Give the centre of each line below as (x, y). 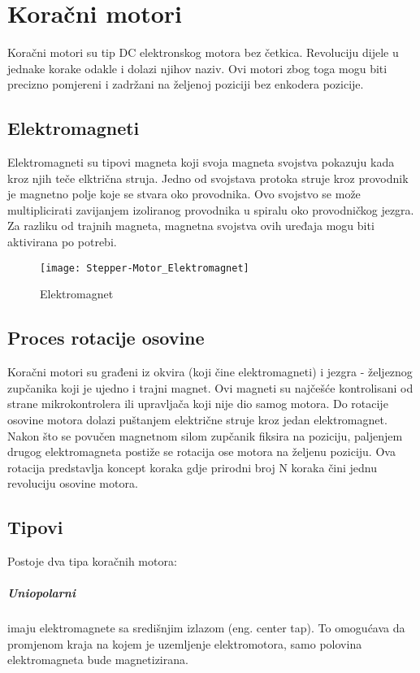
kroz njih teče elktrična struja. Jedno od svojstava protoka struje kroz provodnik (208, 178)
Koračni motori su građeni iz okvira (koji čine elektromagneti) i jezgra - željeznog (210, 372)
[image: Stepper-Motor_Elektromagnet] (145, 268)
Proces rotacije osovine (106, 338)
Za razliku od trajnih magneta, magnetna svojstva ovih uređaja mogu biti (191, 226)
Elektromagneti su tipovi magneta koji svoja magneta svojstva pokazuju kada (201, 162)
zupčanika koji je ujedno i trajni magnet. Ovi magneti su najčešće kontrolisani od (210, 387)
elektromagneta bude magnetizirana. (98, 660)
